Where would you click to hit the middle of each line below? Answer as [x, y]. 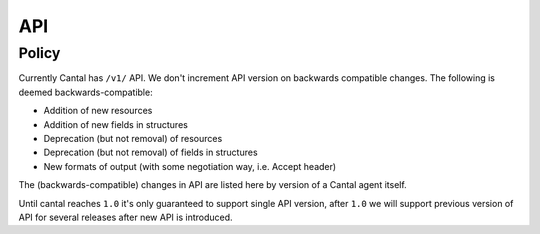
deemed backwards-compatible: [86, 92]
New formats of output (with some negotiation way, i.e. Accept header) [190, 166]
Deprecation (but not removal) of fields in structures [151, 152]
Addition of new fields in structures [116, 124]
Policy [39, 53]
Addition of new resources [98, 111]
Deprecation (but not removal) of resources [133, 138]
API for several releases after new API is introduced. [126, 217]
